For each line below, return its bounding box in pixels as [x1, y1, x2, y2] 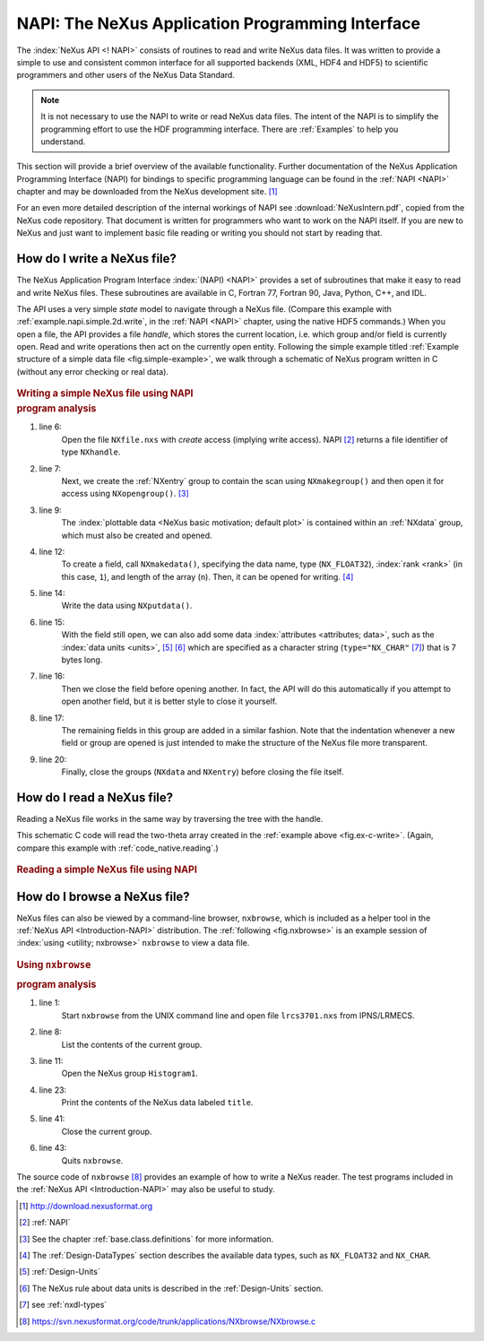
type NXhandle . [61, 446, 121, 457]
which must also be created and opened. [61, 530, 212, 541]
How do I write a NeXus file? [16, 251, 177, 266]
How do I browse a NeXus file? [16, 888, 190, 904]
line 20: [39, 754, 67, 765]
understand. [40, 135, 86, 147]
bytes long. [61, 654, 103, 665]
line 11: [39, 1055, 64, 1066]
